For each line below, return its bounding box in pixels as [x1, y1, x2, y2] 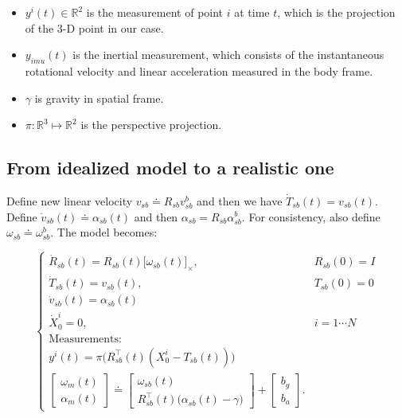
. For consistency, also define [241, 208, 381, 225]
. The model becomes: [50, 224, 158, 240]
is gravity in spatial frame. [34, 89, 164, 106]
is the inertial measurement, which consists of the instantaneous [72, 46, 384, 63]
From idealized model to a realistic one [6, 155, 334, 180]
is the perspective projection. [80, 116, 222, 133]
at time [234, 4, 270, 20]
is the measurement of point [86, 4, 224, 20]
